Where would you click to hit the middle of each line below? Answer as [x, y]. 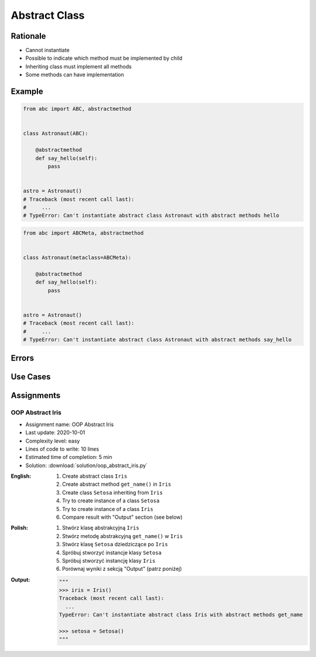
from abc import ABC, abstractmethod [77, 109]
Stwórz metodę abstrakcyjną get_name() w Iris [123, 536]
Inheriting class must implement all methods [78, 66]
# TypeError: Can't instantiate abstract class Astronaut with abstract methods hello [151, 216]
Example [27, 92]
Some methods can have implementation [75, 75]
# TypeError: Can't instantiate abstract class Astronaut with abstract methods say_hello [157, 339]
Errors [23, 358]
